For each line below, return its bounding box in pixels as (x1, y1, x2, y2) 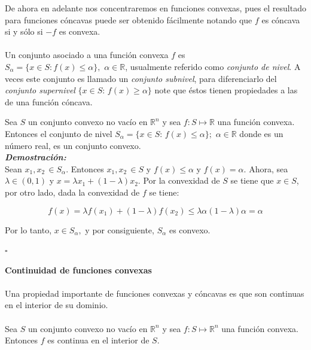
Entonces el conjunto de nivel (5, 127, 112, 139)
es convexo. (169, 223, 211, 236)
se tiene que (230, 174, 274, 187)
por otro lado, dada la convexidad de (5, 185, 140, 198)
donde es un (239, 127, 283, 139)
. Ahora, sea (243, 162, 288, 175)
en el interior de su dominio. (5, 299, 108, 311)
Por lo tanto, (5, 223, 52, 236)
